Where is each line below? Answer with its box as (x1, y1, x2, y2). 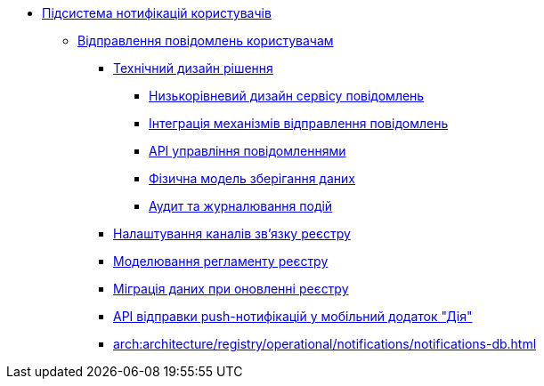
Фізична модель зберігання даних (149, 171, 355, 186)
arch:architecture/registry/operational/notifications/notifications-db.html (113, 336, 537, 351)
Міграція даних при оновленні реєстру (113, 281, 349, 296)
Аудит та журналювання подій (149, 198, 333, 213)
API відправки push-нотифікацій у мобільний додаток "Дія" (113, 309, 473, 324)
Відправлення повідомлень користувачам (77, 33, 334, 48)
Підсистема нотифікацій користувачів (42, 5, 272, 20)
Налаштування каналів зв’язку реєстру (113, 226, 351, 241)
